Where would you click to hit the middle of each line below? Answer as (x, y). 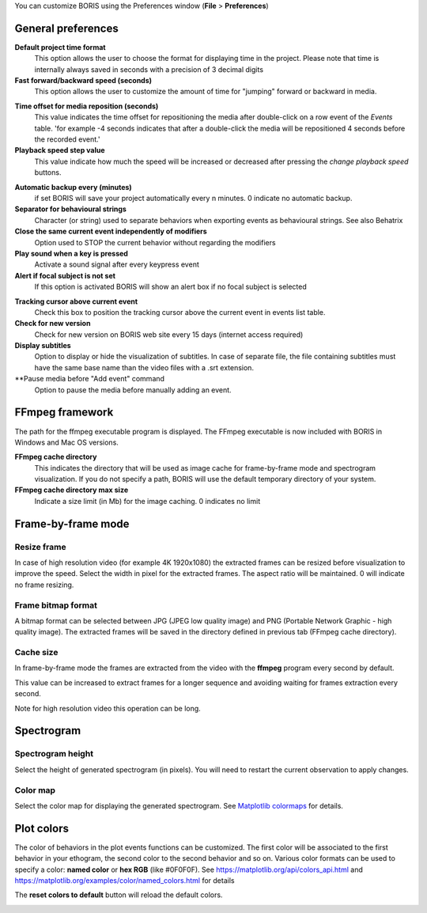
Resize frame (40, 547)
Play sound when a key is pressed (71, 253)
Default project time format (60, 47)
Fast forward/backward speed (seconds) (83, 81)
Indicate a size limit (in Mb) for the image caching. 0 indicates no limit (147, 501)
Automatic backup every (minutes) (73, 187)
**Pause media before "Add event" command (90, 379)
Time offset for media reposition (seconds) (87, 106)
